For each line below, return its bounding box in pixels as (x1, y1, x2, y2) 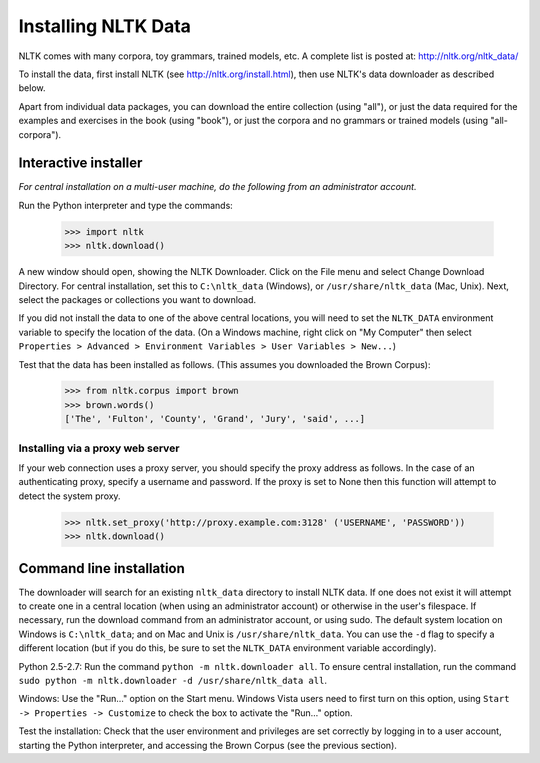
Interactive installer (18, 155, 143, 172)
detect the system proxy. (18, 490, 121, 502)
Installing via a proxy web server (18, 441, 180, 455)
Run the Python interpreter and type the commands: (18, 199, 234, 211)
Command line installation (18, 560, 185, 577)
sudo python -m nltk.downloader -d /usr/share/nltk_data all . (18, 675, 327, 686)
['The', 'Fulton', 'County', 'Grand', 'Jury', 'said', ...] (64, 413, 366, 425)
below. (18, 82, 46, 94)
